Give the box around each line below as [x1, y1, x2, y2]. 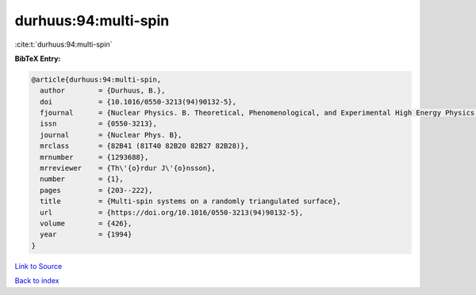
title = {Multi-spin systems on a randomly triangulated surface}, [40, 197, 341, 206]
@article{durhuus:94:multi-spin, [31, 75, 162, 84]
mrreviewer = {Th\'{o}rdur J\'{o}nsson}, [40, 164, 216, 173]
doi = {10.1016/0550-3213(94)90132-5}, [40, 97, 237, 106]
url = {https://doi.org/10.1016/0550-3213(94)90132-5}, [40, 208, 304, 217]
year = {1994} [40, 230, 132, 239]
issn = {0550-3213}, [40, 119, 158, 128]
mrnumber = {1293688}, [40, 153, 149, 161]
